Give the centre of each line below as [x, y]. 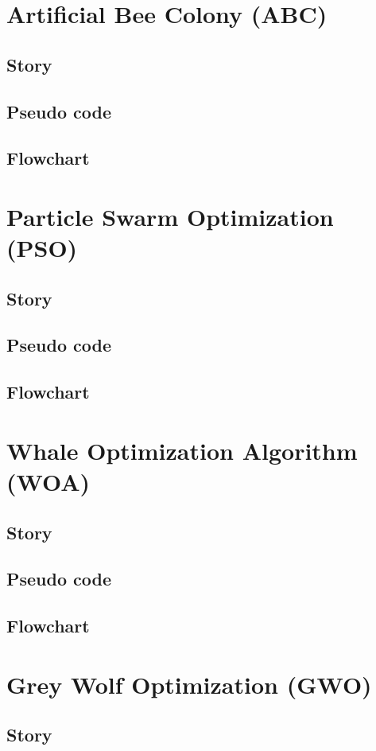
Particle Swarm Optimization [170, 216]
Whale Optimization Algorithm [182, 450]
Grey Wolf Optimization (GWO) [189, 684]
